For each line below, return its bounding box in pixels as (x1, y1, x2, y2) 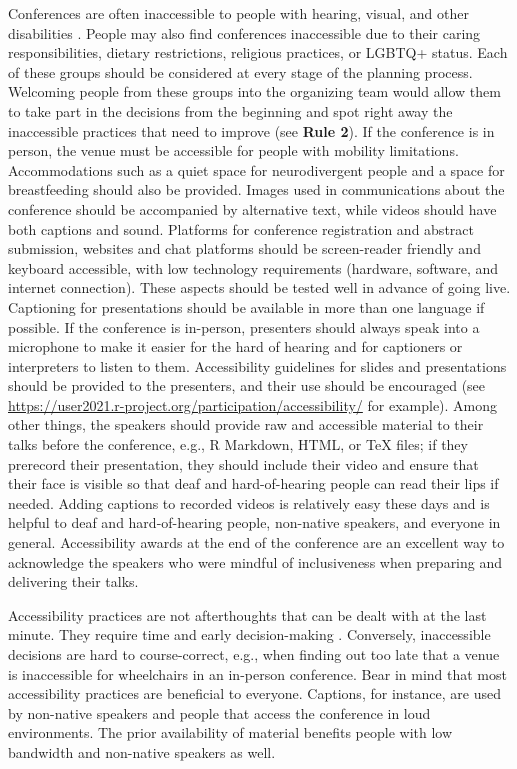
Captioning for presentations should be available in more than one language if (8, 296, 485, 317)
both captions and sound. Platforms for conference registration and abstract (8, 218, 474, 239)
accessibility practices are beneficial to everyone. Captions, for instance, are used (8, 683, 501, 704)
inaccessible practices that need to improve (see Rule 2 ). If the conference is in (8, 120, 495, 141)
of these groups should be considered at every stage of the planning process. (8, 61, 473, 82)
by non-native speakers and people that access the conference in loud (8, 702, 431, 723)
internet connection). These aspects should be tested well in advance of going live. (8, 277, 511, 298)
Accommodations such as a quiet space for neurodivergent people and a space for (8, 159, 505, 180)
